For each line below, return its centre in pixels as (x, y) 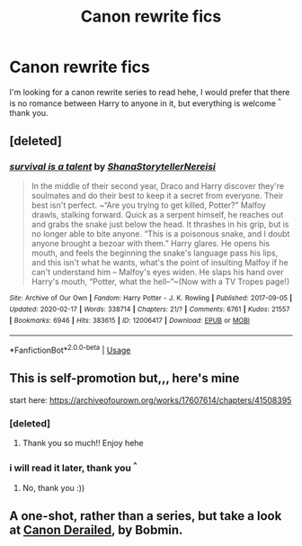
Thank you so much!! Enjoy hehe (83, 443)
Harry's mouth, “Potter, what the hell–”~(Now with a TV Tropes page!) (160, 282)
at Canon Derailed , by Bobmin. (96, 530)
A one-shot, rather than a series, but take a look (146, 516)
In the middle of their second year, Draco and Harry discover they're (158, 186)
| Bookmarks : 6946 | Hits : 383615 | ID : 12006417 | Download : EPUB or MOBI (129, 320)
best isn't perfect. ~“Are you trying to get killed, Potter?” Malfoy (149, 205)
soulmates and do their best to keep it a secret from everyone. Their (157, 196)
